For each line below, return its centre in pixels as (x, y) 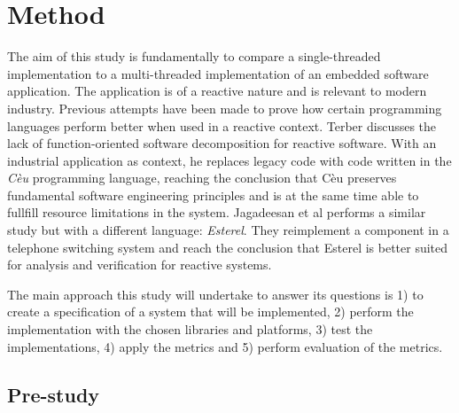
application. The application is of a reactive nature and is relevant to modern (217, 91)
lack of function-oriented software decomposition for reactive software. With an (222, 143)
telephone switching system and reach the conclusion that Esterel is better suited (228, 247)
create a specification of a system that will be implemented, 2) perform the (210, 312)
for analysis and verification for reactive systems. (140, 265)
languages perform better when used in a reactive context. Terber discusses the (222, 125)
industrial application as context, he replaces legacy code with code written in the (229, 160)
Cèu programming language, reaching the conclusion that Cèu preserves (202, 178)
